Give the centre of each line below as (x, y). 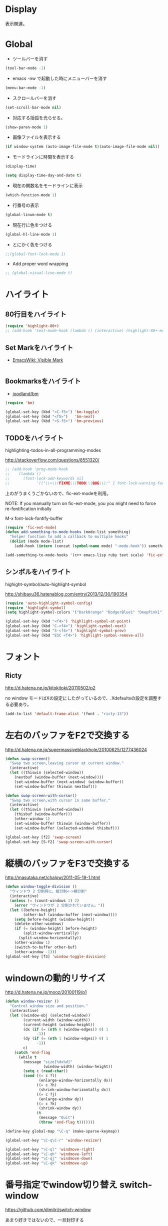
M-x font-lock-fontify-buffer (34, 518)
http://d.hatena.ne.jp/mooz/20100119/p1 (46, 992)
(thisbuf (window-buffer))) (43, 814)
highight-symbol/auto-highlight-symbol (46, 584)
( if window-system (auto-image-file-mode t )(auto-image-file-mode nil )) (82, 147)
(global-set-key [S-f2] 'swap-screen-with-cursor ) (59, 842)
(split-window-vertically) (51, 933)
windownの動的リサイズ (55, 978)
